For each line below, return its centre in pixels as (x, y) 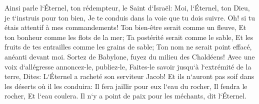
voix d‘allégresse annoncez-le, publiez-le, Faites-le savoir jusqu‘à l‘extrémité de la (128, 66)
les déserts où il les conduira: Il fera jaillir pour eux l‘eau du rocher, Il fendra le (126, 86)
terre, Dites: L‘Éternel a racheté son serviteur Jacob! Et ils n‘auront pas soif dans (129, 76)
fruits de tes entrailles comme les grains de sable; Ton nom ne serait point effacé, (128, 47)
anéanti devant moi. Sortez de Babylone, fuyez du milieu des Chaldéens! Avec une (130, 56)
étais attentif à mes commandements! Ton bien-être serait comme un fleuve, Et (125, 27)
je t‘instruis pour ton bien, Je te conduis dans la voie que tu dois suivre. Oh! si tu (130, 17)
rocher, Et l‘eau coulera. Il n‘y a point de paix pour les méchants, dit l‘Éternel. (125, 96)
